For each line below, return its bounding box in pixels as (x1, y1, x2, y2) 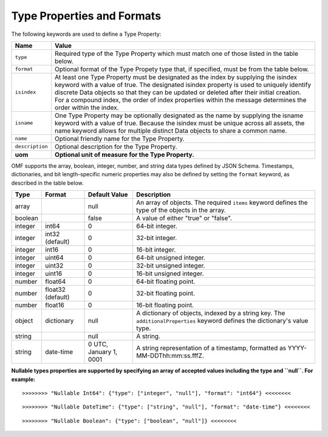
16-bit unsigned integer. (136, 269, 204, 278)
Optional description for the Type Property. (55, 142, 177, 151)
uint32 (44, 261, 64, 270)
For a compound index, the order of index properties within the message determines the (55, 95, 307, 104)
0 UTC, (88, 340, 109, 349)
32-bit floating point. (136, 289, 196, 298)
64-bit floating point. (136, 277, 196, 286)
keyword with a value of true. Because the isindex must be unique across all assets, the (55, 119, 305, 127)
